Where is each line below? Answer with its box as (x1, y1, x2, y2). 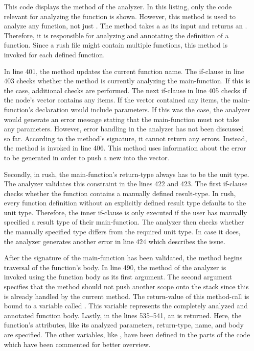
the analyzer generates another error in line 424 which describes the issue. (4, 236, 226, 246)
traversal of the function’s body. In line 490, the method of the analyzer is (4, 262, 226, 272)
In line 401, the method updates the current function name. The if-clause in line (4, 66, 245, 76)
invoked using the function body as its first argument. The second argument (4, 272, 232, 282)
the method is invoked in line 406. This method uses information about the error (4, 143, 246, 153)
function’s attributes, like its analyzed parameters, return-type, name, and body (4, 320, 244, 330)
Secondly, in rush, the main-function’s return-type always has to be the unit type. (4, 169, 249, 179)
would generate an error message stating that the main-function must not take (4, 114, 239, 124)
